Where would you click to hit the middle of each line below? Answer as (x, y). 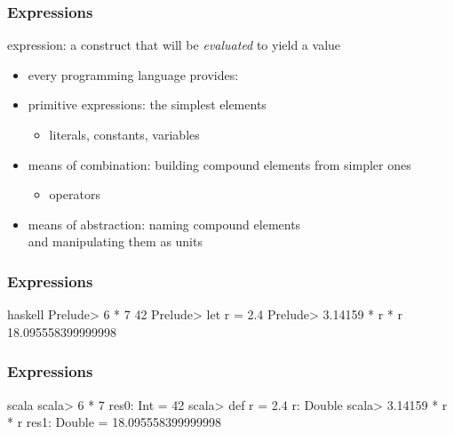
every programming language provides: (133, 74)
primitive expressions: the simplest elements (147, 104)
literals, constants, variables (124, 134)
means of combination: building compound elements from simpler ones (219, 164)
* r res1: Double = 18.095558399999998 (115, 422)
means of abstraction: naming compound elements (164, 224)
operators (75, 194)
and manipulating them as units (115, 241)
